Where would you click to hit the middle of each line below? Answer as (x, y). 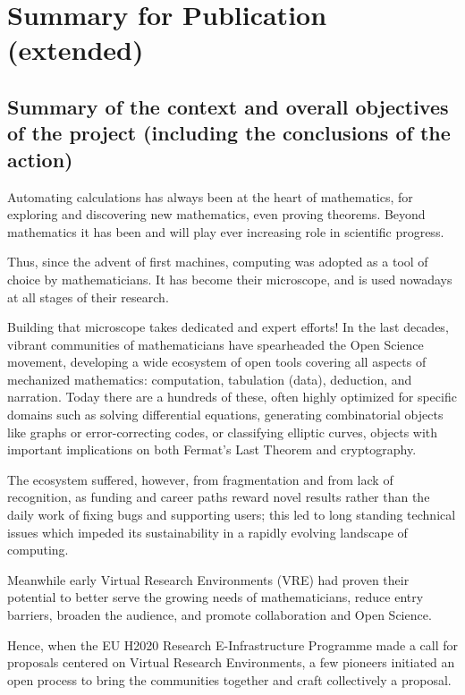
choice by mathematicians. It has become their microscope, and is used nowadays (230, 279)
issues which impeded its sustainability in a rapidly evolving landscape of (207, 532)
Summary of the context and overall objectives (228, 106)
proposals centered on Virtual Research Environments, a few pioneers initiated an (231, 662)
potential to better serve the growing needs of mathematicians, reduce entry (216, 597)
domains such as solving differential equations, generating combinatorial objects (225, 415)
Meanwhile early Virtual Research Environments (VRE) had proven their (208, 579)
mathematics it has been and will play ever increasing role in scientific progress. (226, 231)
